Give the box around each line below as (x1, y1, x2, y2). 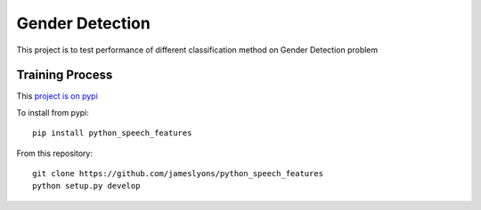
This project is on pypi (16, 91, 98, 101)
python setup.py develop (32, 181, 141, 191)
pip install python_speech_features (32, 128, 192, 138)
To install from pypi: (16, 107, 89, 117)
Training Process (16, 68, 113, 83)
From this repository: (16, 148, 94, 158)
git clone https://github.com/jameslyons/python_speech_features (32, 169, 324, 179)
